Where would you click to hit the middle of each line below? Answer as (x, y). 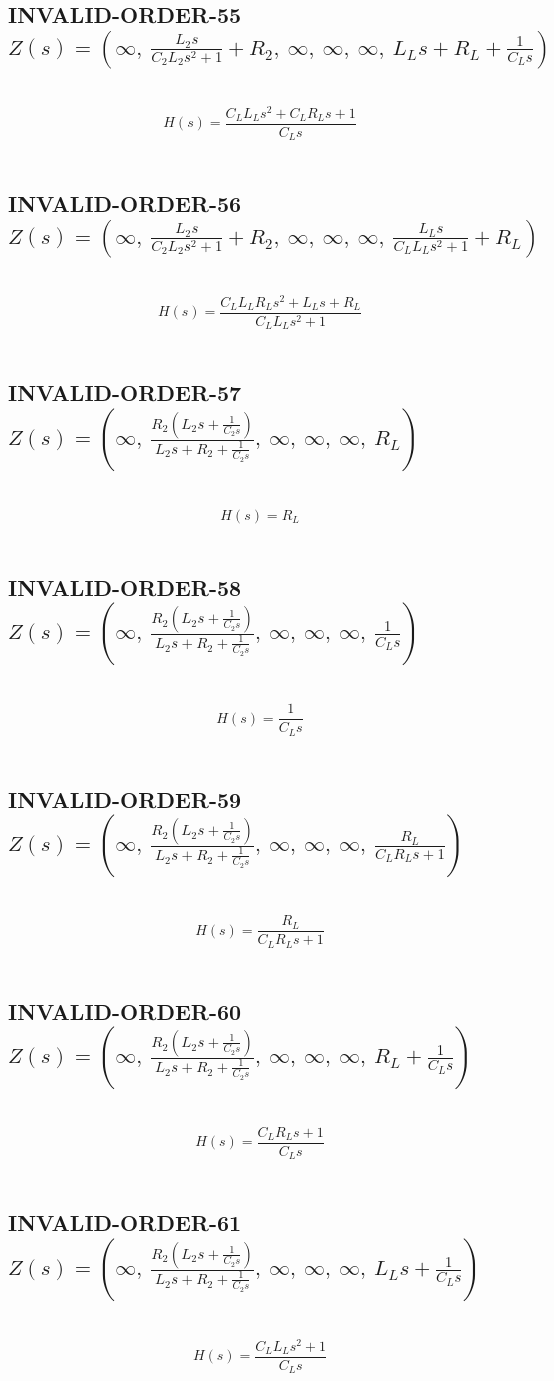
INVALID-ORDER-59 (125, 798)
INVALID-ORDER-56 (125, 203)
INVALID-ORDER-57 (125, 392)
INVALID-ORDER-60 (125, 1010)
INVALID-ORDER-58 (125, 586)
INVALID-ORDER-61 (125, 1222)
